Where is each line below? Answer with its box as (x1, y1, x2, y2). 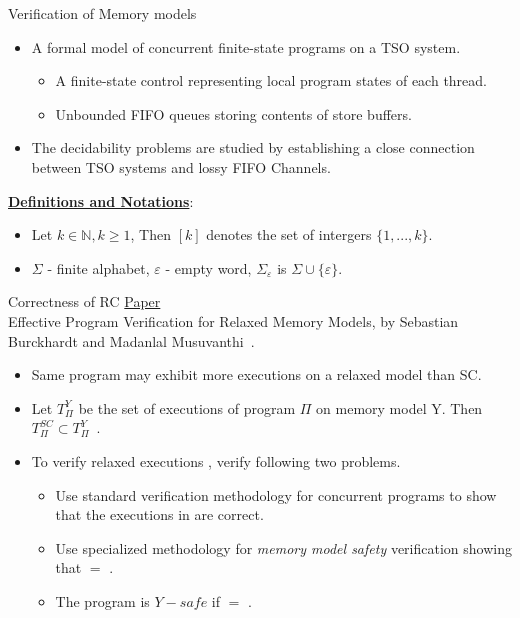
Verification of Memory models (8, 3, 197, 23)
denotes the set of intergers (206, 224, 372, 245)
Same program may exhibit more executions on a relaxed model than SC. (31, 364, 482, 385)
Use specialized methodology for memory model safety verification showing (55, 537, 512, 558)
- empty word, (165, 257, 252, 278)
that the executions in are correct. (55, 504, 264, 525)
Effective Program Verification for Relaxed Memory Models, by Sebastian (8, 310, 459, 331)
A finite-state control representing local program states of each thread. (55, 70, 488, 91)
